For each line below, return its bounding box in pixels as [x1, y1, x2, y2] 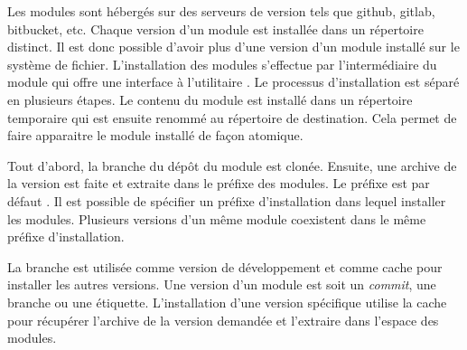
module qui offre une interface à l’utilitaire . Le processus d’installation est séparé [7, 72, 460, 91]
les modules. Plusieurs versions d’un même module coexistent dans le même [7, 209, 426, 228]
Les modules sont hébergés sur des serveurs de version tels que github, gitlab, [7, 2, 435, 20]
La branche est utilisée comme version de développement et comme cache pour [7, 257, 443, 276]
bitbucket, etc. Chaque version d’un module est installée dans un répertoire [7, 19, 424, 38]
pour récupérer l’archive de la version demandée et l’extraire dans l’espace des [7, 310, 439, 329]
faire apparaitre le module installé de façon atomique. [7, 126, 304, 145]
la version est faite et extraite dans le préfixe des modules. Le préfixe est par [7, 174, 430, 193]
